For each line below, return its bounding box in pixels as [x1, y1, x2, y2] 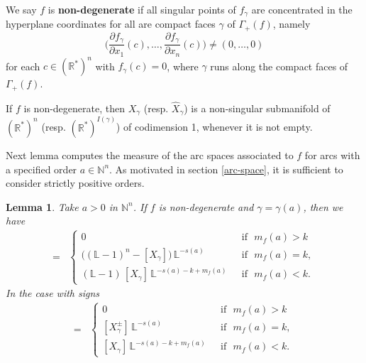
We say [6, 2, 37, 16]
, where [167, 58, 199, 73]
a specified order [6, 161, 77, 176]
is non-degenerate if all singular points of [48, 2, 236, 16]
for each [6, 58, 40, 73]
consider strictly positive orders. [6, 175, 145, 190]
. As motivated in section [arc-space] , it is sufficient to [109, 161, 343, 176]
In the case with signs [6, 286, 100, 300]
